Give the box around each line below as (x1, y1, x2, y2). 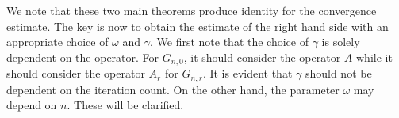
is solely (321, 33, 360, 50)
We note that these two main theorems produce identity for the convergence (6, 2, 377, 18)
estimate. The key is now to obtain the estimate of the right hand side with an (6, 17, 389, 34)
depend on (6, 97, 57, 113)
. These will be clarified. (67, 97, 184, 113)
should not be (305, 65, 372, 82)
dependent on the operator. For (6, 48, 159, 65)
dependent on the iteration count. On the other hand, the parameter (6, 81, 340, 97)
